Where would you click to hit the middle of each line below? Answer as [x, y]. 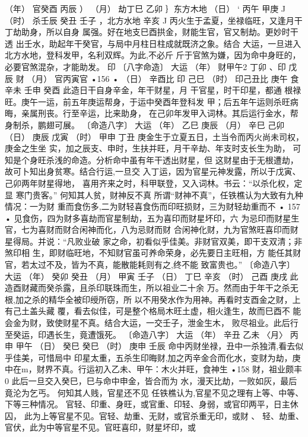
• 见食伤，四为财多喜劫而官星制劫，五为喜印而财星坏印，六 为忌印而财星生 [152, 218]
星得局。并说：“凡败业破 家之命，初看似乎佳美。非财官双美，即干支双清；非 [154, 241]
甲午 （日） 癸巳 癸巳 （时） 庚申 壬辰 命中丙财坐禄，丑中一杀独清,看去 [155, 346]
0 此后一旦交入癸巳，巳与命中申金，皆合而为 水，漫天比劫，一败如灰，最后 [151, 381]
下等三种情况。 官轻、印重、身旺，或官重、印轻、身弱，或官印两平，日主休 [152, 404]
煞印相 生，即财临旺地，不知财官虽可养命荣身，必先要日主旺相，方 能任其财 [153, 253]
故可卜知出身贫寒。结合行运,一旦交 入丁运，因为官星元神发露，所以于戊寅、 [153, 171]
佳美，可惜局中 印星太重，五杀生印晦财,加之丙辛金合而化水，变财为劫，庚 [157, 357]
